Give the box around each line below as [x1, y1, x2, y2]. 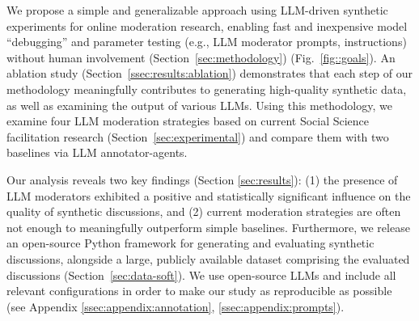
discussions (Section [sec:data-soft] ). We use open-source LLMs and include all [6, 266, 396, 283]
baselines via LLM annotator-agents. [6, 144, 188, 161]
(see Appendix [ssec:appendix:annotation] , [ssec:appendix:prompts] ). [6, 298, 345, 315]
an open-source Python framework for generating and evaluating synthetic [6, 234, 375, 251]
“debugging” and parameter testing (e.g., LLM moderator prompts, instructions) [6, 33, 407, 50]
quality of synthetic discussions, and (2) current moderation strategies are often [6, 203, 401, 220]
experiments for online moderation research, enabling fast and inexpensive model [6, 17, 408, 34]
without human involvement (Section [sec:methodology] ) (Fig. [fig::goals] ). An [6, 49, 396, 65]
